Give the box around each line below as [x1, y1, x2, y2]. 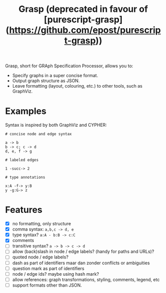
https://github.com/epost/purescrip [9, 25, 161, 36]
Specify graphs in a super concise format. [12, 73, 98, 79]
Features [5, 204, 43, 216]
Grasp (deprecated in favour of [18, 3, 148, 15]
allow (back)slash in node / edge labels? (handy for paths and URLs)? [12, 248, 155, 254]
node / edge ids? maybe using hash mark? [12, 271, 99, 277]
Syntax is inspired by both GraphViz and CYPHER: [5, 122, 108, 128]
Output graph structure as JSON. [12, 78, 80, 84]
